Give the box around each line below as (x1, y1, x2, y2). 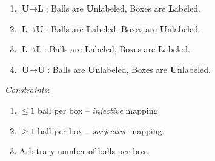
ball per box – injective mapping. (38, 103, 160, 116)
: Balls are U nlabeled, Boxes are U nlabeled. (47, 63, 211, 75)
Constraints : (5, 83, 50, 96)
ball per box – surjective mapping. (38, 124, 165, 137)
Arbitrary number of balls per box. (19, 145, 149, 157)
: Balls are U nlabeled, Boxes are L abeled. (45, 2, 200, 14)
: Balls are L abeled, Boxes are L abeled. (44, 43, 190, 55)
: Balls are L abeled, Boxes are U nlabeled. (45, 22, 200, 35)
